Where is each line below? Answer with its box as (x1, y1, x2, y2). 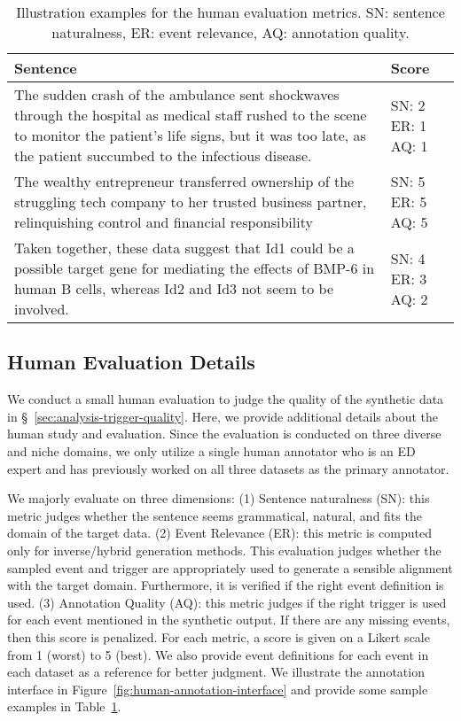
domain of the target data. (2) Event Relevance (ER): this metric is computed (7, 523, 432, 542)
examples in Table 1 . (7, 697, 121, 716)
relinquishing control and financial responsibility (14, 212, 313, 232)
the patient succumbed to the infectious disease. (14, 145, 312, 166)
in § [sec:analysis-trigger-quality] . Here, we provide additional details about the (7, 407, 439, 425)
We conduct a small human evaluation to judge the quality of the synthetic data (7, 390, 444, 408)
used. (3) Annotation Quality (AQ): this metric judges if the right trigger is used (7, 593, 447, 611)
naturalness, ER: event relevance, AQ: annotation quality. (51, 22, 410, 43)
